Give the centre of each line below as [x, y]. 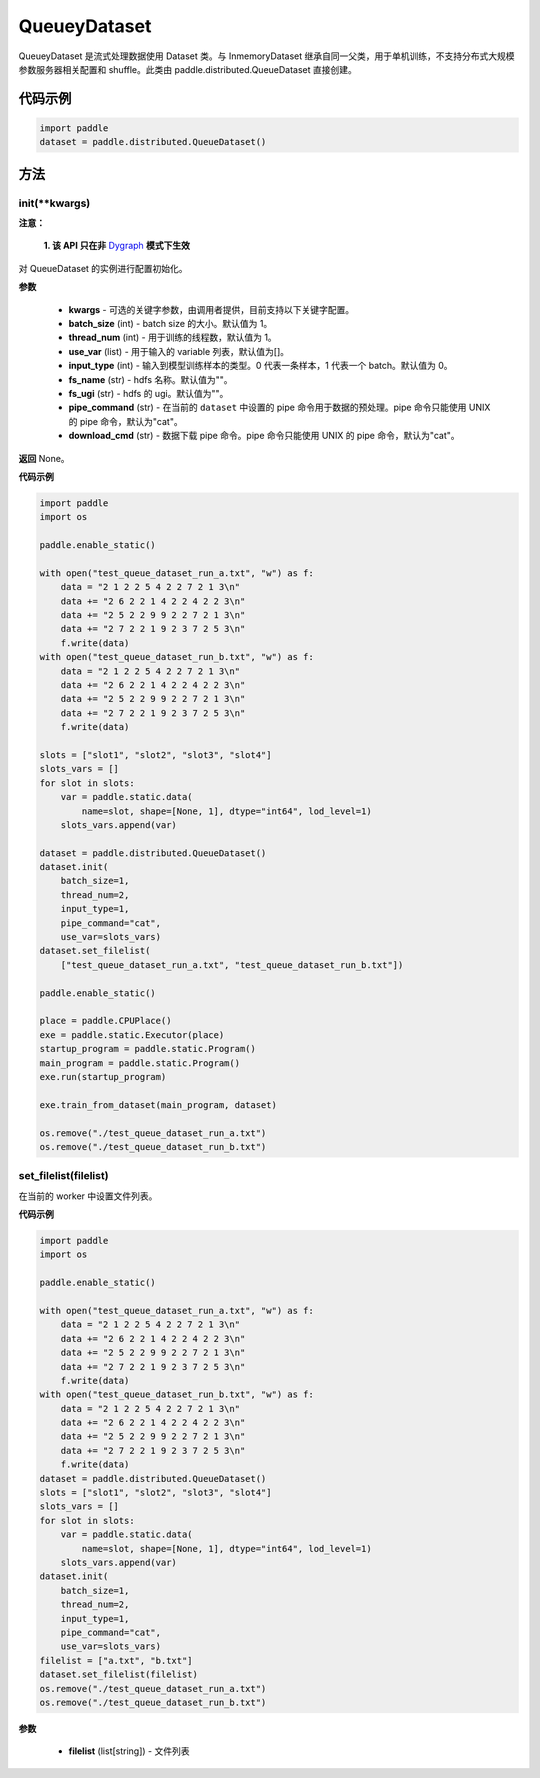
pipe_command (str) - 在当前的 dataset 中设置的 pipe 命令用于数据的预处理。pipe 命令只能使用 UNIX [279, 407]
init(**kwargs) [54, 203]
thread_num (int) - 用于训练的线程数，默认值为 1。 [172, 337]
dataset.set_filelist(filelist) [119, 1674]
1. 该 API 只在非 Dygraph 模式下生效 [116, 246]
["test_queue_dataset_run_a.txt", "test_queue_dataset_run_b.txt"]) [232, 964]
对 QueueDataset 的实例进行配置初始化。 [103, 268]
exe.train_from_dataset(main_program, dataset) [158, 1104]
